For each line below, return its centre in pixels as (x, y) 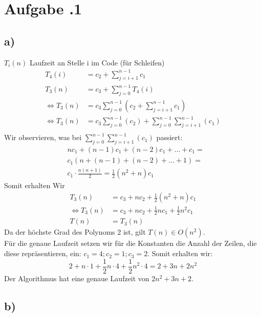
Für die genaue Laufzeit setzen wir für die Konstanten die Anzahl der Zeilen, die (130, 243)
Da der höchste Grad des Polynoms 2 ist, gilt (75, 232)
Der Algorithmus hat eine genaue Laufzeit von (77, 278)
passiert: (169, 137)
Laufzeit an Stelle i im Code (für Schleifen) (97, 62)
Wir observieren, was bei (43, 137)
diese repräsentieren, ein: (43, 253)
